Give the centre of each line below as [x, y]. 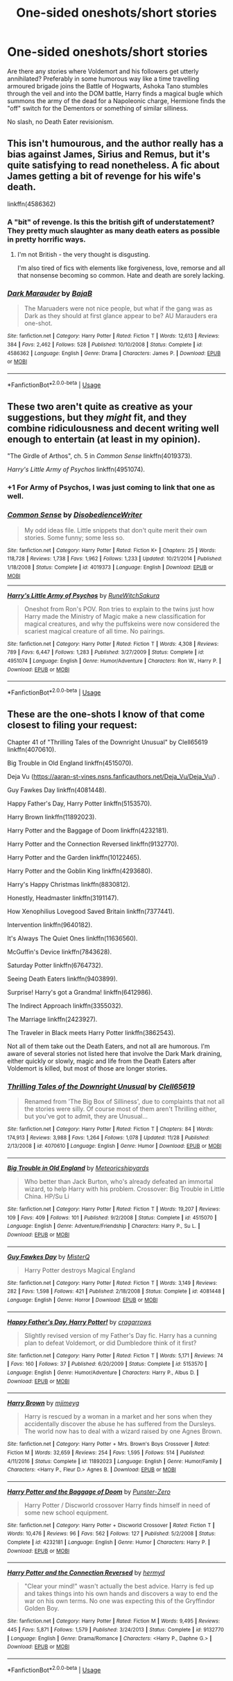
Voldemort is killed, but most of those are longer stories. [87, 1068]
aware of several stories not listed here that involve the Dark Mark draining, [115, 1053]
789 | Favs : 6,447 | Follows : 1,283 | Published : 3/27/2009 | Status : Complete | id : [106, 652]
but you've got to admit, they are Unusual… [86, 1116]
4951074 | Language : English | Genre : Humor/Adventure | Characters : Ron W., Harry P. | [114, 661]
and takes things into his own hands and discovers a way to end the [121, 1594]
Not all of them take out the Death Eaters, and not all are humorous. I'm [109, 1046]
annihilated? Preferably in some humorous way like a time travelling [103, 79]
